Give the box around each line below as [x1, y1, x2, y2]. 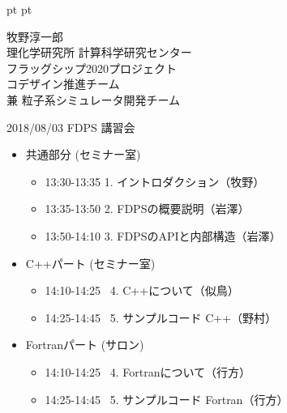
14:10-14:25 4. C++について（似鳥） [45, 282, 239, 299]
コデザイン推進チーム [6, 75, 120, 92]
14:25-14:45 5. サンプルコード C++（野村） [45, 309, 277, 326]
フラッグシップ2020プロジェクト [6, 59, 177, 76]
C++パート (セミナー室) [25, 254, 156, 271]
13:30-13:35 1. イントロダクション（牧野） [45, 172, 265, 189]
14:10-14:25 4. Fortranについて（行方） [45, 363, 251, 380]
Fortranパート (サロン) [25, 336, 144, 353]
